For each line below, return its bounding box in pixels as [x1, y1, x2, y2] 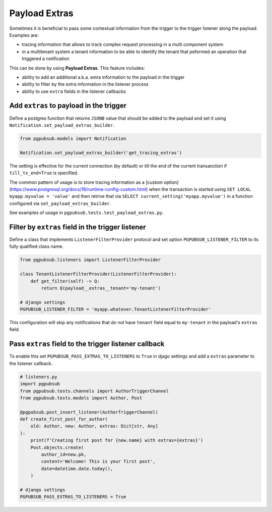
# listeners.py [20, 374, 57, 380]
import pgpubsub [20, 381, 60, 387]
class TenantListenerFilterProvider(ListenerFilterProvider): [20, 271, 177, 277]
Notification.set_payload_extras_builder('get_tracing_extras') [20, 149, 182, 156]
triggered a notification [22, 56, 70, 62]
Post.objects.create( [30, 444, 84, 450]
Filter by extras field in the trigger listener [9, 223, 146, 231]
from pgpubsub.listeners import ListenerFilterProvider [20, 257, 161, 263]
